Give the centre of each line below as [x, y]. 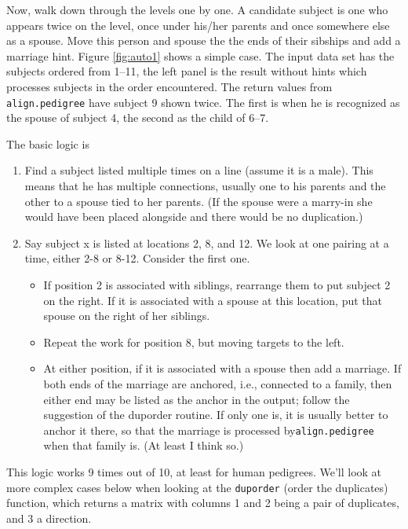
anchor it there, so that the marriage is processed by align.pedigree [209, 430]
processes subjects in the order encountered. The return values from [169, 86]
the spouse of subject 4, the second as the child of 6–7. [138, 118]
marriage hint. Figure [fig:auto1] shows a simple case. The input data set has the [200, 55]
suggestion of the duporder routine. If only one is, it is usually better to [216, 415]
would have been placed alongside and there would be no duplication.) [194, 217]
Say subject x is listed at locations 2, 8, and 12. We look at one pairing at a [207, 242]
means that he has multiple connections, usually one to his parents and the [205, 186]
